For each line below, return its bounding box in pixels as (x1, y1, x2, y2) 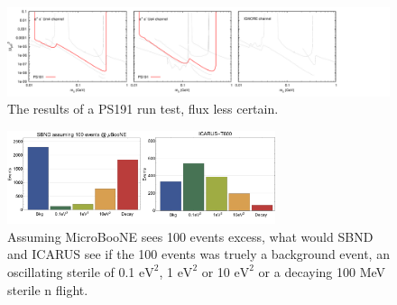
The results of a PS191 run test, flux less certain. (7, 99, 279, 118)
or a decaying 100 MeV (258, 262, 386, 281)
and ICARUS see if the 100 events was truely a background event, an (7, 245, 390, 263)
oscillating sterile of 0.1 (7, 262, 135, 281)
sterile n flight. (7, 280, 88, 299)
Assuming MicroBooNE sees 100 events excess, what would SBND (7, 226, 374, 245)
